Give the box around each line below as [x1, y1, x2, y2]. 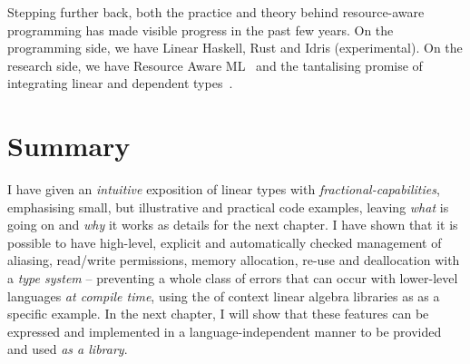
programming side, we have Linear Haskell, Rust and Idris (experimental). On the [7, 38, 463, 57]
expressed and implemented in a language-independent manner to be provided [7, 321, 442, 340]
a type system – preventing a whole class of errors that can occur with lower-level [7, 269, 458, 288]
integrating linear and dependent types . [7, 74, 233, 93]
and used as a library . [7, 339, 128, 359]
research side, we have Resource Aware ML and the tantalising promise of [7, 55, 423, 74]
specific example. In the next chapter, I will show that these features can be [7, 304, 429, 323]
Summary [7, 127, 131, 164]
